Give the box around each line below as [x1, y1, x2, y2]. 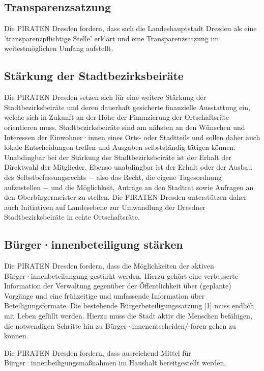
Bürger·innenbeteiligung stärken [4, 236, 183, 252]
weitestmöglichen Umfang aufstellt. [4, 43, 113, 54]
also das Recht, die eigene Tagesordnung [96, 171, 222, 182]
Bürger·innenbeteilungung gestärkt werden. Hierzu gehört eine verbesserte [4, 270, 239, 281]
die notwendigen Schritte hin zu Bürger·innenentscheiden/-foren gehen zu [4, 320, 236, 331]
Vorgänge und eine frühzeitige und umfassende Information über [4, 290, 205, 301]
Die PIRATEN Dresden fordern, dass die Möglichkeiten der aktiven [4, 260, 214, 271]
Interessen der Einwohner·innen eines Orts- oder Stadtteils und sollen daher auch [4, 131, 260, 142]
